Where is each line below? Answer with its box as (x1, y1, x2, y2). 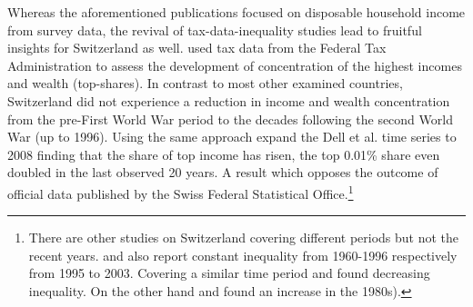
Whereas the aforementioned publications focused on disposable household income (7, 3, 466, 21)
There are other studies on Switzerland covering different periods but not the (28, 228, 459, 247)
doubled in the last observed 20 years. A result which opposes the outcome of (7, 163, 438, 182)
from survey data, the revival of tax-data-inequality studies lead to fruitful (7, 20, 422, 39)
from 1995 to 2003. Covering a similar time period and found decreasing (28, 263, 430, 282)
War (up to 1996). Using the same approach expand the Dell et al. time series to (7, 127, 457, 146)
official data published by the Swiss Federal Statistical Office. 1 (7, 181, 354, 203)
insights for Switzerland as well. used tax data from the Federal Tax (7, 38, 387, 57)
